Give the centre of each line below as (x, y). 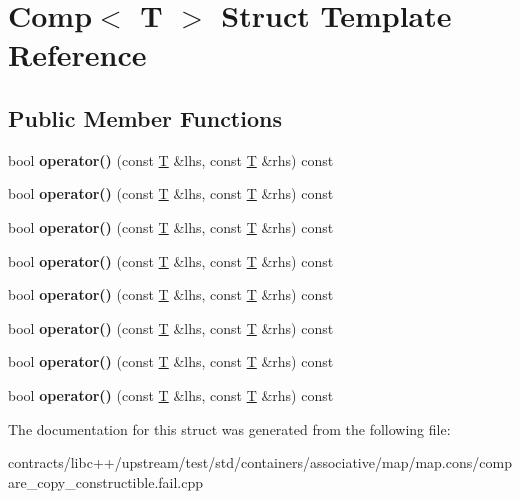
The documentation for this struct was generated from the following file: (229, 428)
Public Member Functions (145, 117)
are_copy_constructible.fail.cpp (106, 481)
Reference (77, 54)
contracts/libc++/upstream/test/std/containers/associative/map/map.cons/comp (260, 462)
